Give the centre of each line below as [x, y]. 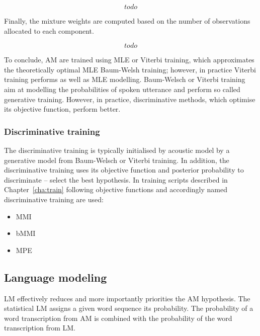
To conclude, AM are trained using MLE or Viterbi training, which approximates [129, 60]
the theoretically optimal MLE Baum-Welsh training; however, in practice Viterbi [130, 69]
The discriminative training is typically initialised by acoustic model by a [117, 150]
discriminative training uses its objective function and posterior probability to [124, 170]
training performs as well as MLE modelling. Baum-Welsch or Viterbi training [125, 79]
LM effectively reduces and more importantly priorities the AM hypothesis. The [127, 298]
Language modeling [56, 277]
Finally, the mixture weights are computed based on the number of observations [127, 21]
